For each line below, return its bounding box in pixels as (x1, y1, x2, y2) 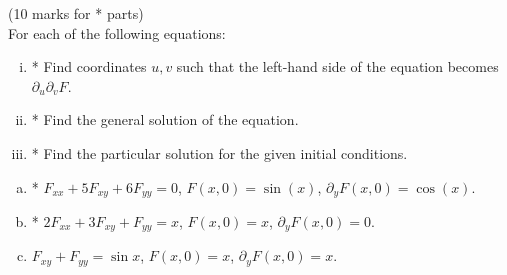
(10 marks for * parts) (8, 3, 144, 23)
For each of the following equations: (8, 22, 226, 43)
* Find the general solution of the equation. (31, 109, 299, 130)
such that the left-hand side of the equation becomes (176, 56, 499, 77)
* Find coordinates (31, 56, 147, 77)
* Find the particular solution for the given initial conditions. (31, 142, 408, 163)
